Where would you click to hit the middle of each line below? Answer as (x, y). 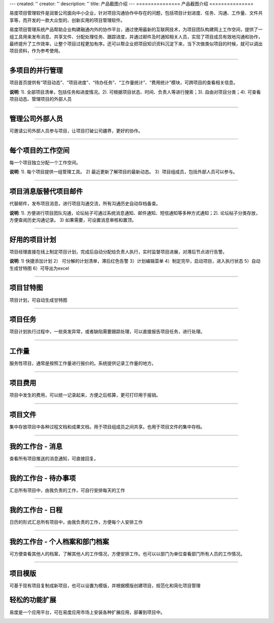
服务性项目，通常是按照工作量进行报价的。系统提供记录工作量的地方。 (83, 363)
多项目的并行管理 (36, 70)
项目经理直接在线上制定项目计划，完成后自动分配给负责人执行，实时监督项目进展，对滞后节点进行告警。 (118, 252)
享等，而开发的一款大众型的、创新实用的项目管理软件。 (67, 20)
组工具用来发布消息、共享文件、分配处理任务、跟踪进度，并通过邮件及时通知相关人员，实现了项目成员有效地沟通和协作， (136, 37)
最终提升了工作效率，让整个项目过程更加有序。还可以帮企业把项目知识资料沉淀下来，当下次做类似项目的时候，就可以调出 (136, 44)
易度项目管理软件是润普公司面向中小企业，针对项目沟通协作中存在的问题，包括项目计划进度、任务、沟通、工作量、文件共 (136, 13)
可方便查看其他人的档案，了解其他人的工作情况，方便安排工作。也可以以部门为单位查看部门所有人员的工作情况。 (127, 553)
